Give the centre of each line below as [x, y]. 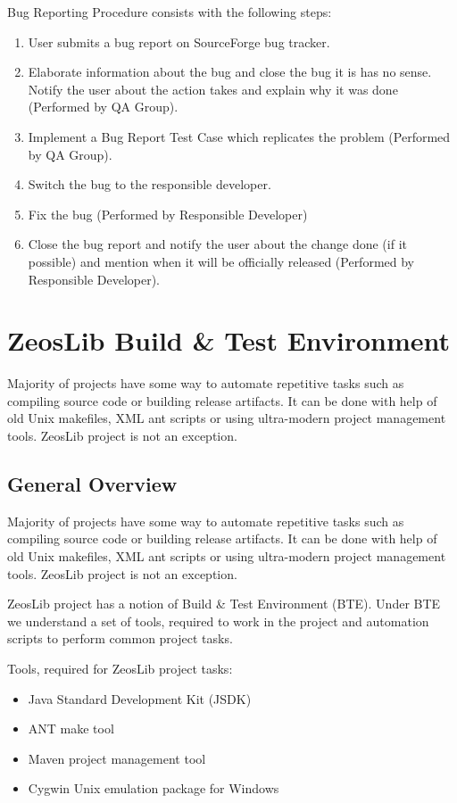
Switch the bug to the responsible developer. [150, 184]
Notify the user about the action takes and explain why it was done [213, 89]
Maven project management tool [117, 758]
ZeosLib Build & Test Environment [229, 340]
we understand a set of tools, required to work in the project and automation [218, 621]
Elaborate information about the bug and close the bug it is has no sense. [230, 72]
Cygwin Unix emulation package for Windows [154, 788]
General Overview [92, 484]
